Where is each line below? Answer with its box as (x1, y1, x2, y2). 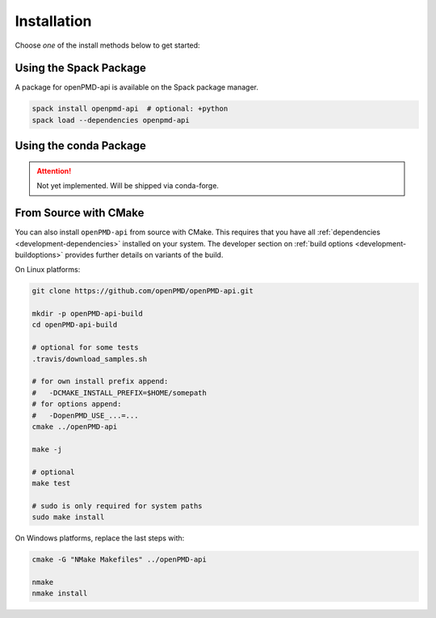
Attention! (36, 166, 72, 175)
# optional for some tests (31, 343, 139, 352)
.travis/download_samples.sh (31, 354, 148, 364)
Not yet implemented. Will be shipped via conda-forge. (36, 181, 220, 191)
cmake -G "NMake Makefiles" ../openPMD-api (31, 555, 208, 565)
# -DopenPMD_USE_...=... (31, 410, 139, 420)
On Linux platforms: (15, 265, 81, 275)
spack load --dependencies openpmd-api (31, 116, 190, 124)
